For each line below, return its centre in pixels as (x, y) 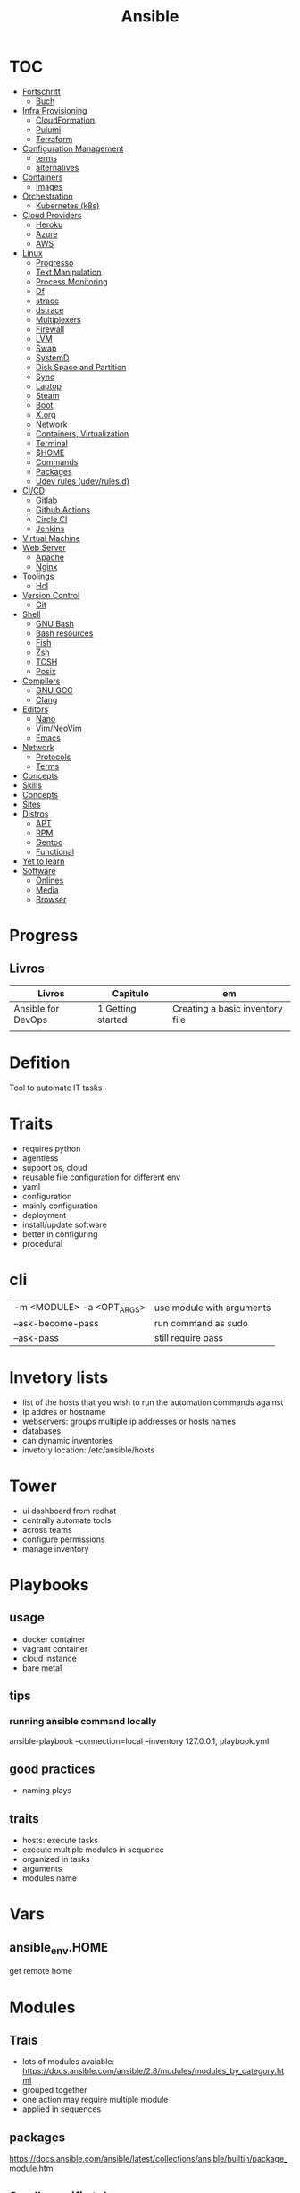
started (112, 1020)
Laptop (49, 385)
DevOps (31, 1020)
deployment (44, 1215)
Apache (50, 557)
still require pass (189, 1337)
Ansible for (37, 1008)
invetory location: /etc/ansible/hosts (88, 1450)
